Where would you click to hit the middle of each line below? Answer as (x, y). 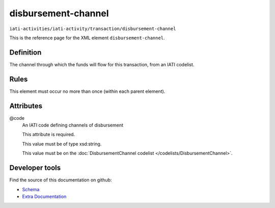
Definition (25, 52)
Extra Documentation (44, 196)
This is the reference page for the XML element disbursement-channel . (87, 38)
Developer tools (35, 168)
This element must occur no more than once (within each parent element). (87, 91)
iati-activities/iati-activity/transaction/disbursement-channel (93, 29)
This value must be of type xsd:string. (62, 144)
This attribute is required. (49, 135)
